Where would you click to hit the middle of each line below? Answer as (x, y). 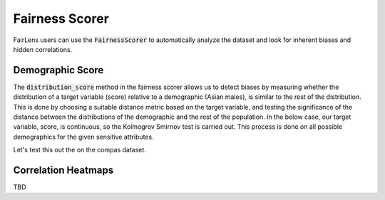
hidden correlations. (43, 49)
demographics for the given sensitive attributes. (83, 137)
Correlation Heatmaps (63, 170)
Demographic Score (58, 70)
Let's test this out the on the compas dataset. (79, 150)
